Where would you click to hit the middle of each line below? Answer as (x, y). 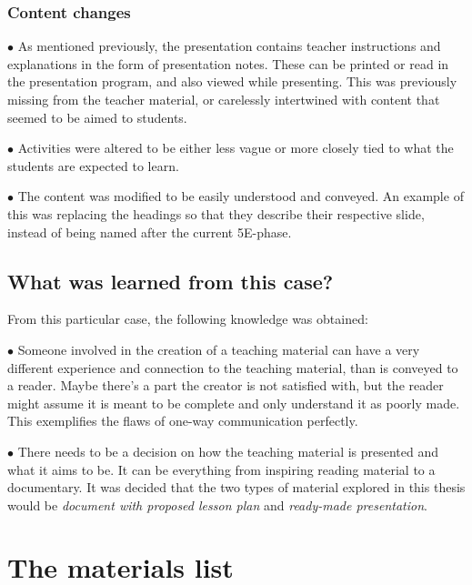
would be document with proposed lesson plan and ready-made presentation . (217, 504)
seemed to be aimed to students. (97, 117)
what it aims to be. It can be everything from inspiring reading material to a (221, 469)
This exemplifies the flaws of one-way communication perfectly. (183, 421)
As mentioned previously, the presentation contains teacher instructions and (229, 46)
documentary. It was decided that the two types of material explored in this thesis (236, 487)
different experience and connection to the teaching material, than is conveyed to (233, 367)
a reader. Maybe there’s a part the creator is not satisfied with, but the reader (226, 385)
